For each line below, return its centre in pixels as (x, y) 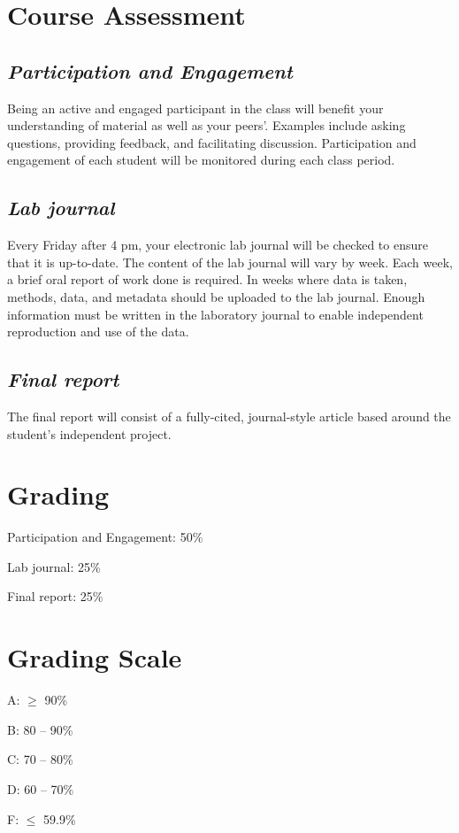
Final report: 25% (55, 596)
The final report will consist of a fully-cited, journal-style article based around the (229, 416)
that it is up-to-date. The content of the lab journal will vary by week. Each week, (230, 262)
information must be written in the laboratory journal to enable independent (215, 314)
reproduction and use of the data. (98, 332)
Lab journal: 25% (54, 566)
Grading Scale (95, 657)
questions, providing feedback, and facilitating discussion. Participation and (212, 142)
